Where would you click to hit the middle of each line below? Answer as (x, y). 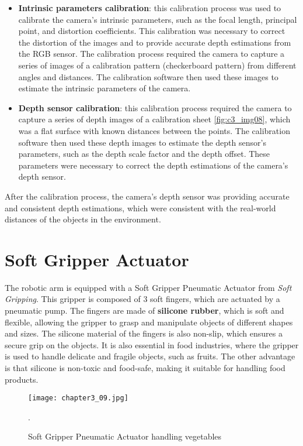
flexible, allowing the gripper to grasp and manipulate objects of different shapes (149, 322)
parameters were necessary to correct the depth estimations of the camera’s (153, 165)
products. (22, 379)
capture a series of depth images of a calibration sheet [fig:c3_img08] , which (154, 119)
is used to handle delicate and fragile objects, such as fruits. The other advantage (150, 356)
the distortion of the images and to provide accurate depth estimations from (155, 42)
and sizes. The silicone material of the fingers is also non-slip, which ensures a (144, 333)
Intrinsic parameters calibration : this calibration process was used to (150, 8)
